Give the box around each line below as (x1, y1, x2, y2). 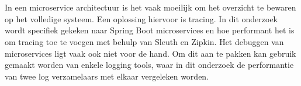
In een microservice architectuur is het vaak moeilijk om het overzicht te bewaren (5, 1, 296, 13)
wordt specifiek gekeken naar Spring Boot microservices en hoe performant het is (5, 24, 295, 36)
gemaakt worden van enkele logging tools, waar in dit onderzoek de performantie (5, 59, 294, 71)
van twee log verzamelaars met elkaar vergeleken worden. (5, 70, 209, 82)
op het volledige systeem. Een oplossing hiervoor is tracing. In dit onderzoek (5, 12, 278, 25)
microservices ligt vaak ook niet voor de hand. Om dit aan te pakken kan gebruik (5, 47, 296, 59)
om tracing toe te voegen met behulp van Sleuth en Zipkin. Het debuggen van (5, 35, 284, 47)
